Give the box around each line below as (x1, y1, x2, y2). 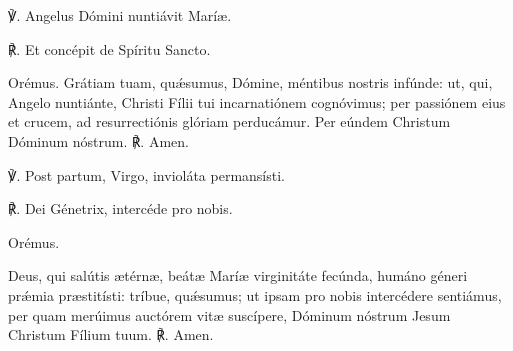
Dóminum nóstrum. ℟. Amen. (8, 130, 189, 151)
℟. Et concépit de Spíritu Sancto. (8, 38, 211, 59)
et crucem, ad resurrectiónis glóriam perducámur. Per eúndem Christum (8, 111, 451, 132)
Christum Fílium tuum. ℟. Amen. (8, 324, 214, 345)
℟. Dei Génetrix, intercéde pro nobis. (8, 198, 233, 219)
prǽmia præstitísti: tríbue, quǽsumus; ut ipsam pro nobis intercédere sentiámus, (8, 284, 502, 305)
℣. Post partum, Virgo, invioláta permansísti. (8, 164, 286, 185)
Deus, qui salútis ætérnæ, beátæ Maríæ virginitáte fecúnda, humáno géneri (8, 265, 468, 286)
